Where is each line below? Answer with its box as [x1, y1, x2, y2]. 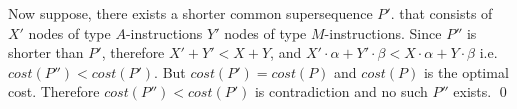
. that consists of [390, 3, 493, 23]
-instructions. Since [324, 22, 442, 43]
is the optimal [423, 61, 509, 82]
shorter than [8, 42, 84, 63]
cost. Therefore [8, 81, 100, 102]
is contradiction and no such [254, 81, 428, 102]
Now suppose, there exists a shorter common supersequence [8, 3, 373, 23]
